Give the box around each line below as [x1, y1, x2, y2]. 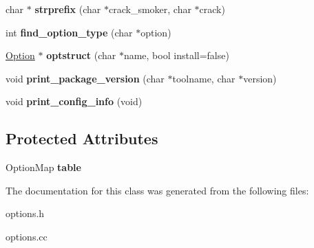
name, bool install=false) [123, 48, 229, 63]
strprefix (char [34, 2, 101, 16]
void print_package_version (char [6, 71, 165, 85]
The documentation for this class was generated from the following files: [6, 183, 309, 197]
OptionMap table [6, 160, 81, 174]
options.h [6, 206, 45, 221]
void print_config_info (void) [6, 94, 143, 109]
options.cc [6, 229, 48, 243]
